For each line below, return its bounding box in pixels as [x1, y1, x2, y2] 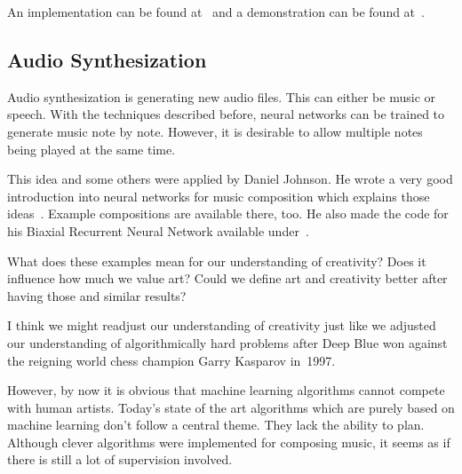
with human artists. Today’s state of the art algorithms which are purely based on [7, 398, 455, 416]
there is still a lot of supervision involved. [7, 450, 233, 469]
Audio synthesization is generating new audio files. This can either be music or [7, 87, 436, 106]
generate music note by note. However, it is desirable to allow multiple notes [7, 122, 423, 140]
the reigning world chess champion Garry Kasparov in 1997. [7, 351, 336, 369]
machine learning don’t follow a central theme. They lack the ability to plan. [7, 415, 425, 434]
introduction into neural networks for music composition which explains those [7, 186, 430, 205]
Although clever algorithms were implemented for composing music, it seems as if [7, 432, 450, 451]
